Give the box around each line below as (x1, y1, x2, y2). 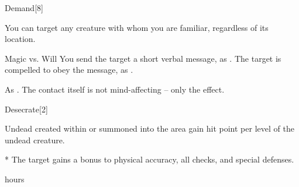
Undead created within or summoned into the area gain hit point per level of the (5, 122, 294, 135)
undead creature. (5, 133, 65, 146)
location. (5, 33, 36, 45)
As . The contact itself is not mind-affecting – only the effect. (5, 83, 225, 95)
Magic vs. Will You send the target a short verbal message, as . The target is (5, 52, 281, 64)
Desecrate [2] (5, 103, 48, 115)
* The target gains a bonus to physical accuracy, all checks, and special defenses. (5, 153, 294, 165)
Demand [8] (5, 2, 43, 13)
